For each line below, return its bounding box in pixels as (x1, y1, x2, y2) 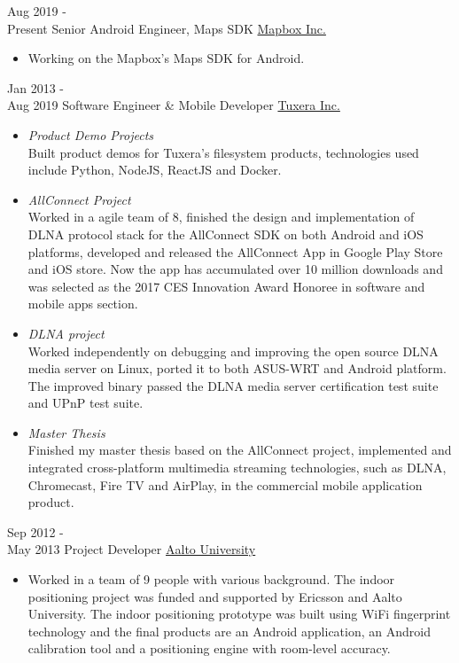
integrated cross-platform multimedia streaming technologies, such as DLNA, (27, 458, 447, 477)
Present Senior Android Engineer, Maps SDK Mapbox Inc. (7, 19, 326, 37)
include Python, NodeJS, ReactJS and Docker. (27, 160, 282, 179)
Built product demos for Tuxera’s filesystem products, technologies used (27, 143, 419, 161)
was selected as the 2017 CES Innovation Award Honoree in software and (27, 277, 425, 295)
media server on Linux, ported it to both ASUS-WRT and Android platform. (27, 359, 447, 378)
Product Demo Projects (27, 125, 154, 144)
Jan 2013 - (7, 78, 64, 97)
